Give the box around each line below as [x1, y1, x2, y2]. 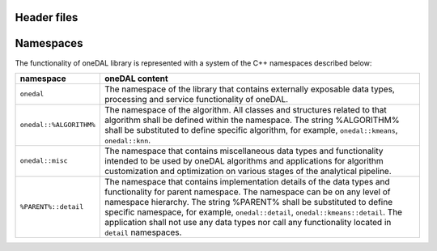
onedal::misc [19, 156, 68, 165]
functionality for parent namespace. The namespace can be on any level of [104, 186, 391, 198]
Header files [15, 11, 78, 24]
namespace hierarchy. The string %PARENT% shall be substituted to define [104, 196, 392, 207]
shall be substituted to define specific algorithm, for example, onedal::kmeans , [104, 124, 398, 135]
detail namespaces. [104, 227, 182, 238]
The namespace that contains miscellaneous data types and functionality [104, 145, 384, 156]
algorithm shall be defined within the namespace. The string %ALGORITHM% [104, 114, 400, 125]
